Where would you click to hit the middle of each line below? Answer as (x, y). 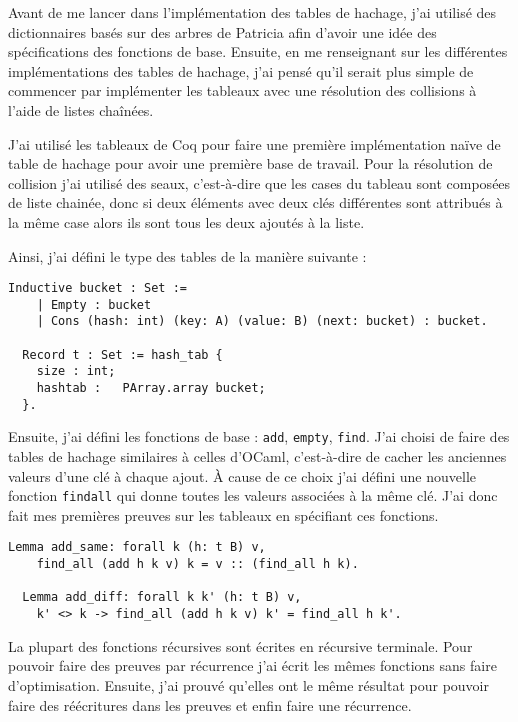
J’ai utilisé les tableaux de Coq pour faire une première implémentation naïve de (254, 143)
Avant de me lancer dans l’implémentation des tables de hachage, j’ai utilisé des (252, 12)
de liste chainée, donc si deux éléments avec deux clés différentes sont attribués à (255, 202)
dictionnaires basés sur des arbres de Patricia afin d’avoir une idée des (222, 31)
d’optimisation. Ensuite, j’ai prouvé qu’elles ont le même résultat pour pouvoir (248, 684)
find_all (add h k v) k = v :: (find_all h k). (197, 564)
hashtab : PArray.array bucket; (151, 388)
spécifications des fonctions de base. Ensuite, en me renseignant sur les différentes (258, 51)
